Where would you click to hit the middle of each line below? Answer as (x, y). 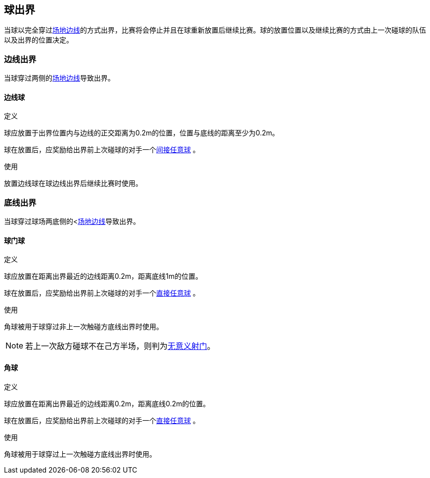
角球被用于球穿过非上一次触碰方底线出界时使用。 (84, 327)
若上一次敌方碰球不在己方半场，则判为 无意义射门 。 (120, 346)
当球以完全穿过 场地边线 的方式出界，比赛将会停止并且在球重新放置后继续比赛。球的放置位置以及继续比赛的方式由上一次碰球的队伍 (215, 30)
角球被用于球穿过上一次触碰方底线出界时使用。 (80, 454)
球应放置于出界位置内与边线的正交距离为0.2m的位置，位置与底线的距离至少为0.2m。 (142, 133)
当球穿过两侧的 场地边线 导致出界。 (59, 78)
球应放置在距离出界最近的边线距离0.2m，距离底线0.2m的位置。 (107, 403)
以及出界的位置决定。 (39, 40)
